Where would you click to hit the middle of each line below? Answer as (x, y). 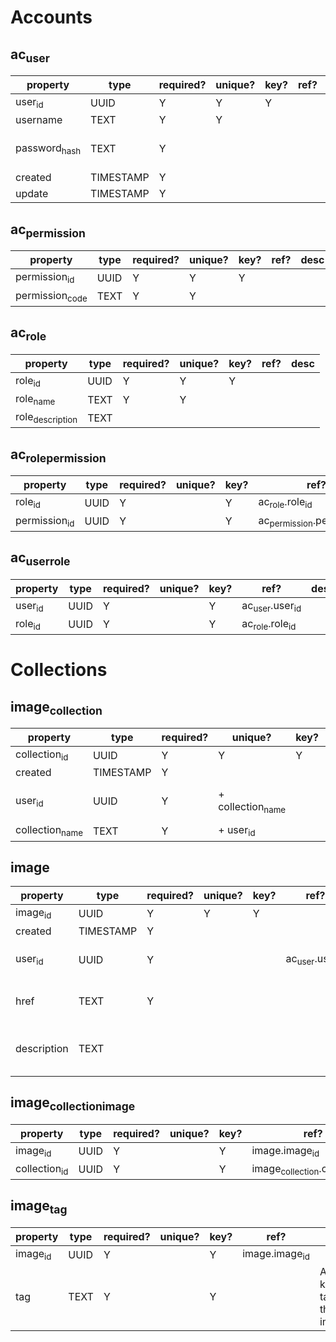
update (32, 194)
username (39, 120)
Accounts (51, 17)
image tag (39, 1207)
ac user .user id (271, 606)
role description (46, 418)
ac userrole (40, 559)
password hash (48, 148)
